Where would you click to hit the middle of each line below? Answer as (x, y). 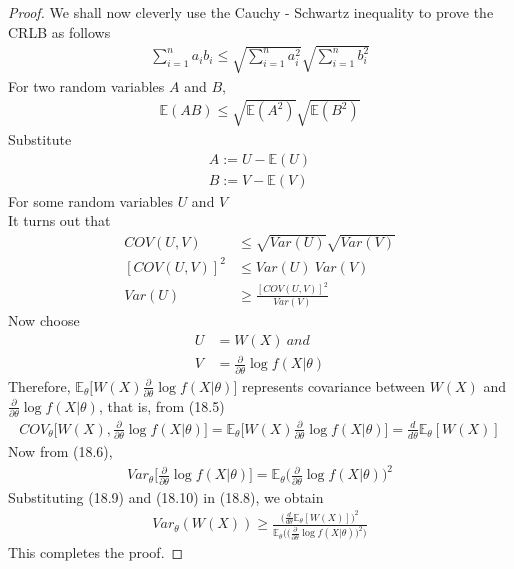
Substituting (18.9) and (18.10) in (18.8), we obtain (166, 496)
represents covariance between (333, 385)
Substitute (40, 138)
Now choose (44, 320)
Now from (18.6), (60, 451)
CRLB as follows (59, 31)
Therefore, (39, 385)
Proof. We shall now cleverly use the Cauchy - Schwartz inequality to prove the (251, 12)
